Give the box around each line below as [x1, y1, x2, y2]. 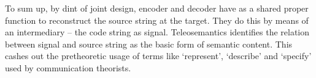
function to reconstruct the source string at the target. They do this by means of [5, 13, 309, 26]
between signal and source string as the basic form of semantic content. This [5, 37, 293, 50]
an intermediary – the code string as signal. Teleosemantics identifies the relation [5, 26, 310, 38]
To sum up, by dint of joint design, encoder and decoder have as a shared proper [5, 2, 309, 14]
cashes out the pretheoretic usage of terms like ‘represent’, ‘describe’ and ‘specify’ [5, 49, 312, 62]
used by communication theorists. [5, 61, 131, 74]
